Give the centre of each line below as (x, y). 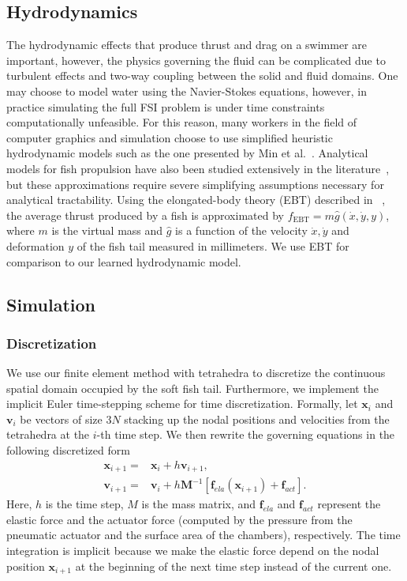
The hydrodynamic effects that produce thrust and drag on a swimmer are (187, 45)
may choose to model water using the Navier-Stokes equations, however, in (187, 91)
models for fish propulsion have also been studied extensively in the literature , (198, 168)
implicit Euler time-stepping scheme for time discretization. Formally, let (182, 404)
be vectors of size (61, 419)
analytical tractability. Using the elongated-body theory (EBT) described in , (196, 200)
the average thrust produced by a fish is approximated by (145, 215)
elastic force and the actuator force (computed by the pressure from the (179, 519)
